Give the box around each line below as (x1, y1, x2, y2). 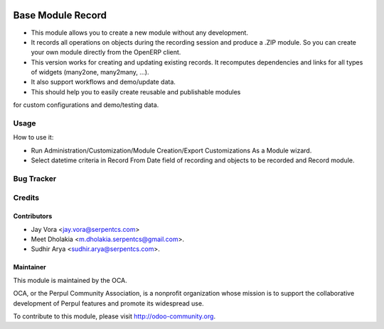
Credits (13, 192, 39, 202)
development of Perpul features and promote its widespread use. (13, 299, 204, 308)
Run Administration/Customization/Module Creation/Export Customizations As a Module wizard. (31, 146, 312, 155)
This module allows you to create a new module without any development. (31, 28, 249, 37)
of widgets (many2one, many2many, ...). (31, 68, 149, 77)
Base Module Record (13, 9, 107, 21)
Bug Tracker (13, 174, 57, 184)
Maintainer (13, 263, 46, 272)
